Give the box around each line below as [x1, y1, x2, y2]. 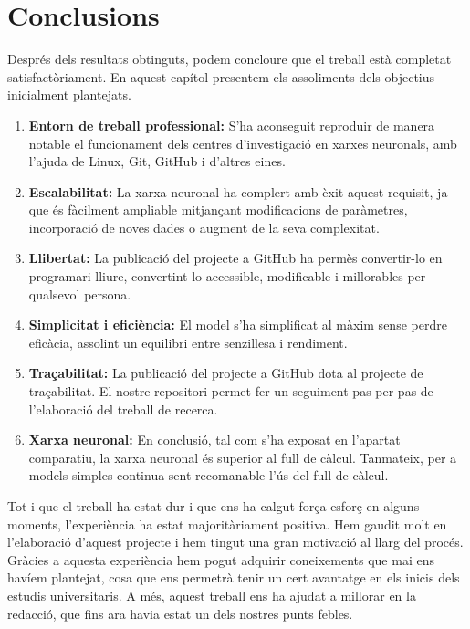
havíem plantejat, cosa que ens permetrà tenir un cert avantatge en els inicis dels [7, 568, 460, 587]
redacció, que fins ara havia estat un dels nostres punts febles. [7, 603, 353, 623]
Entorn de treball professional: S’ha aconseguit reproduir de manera [28, 115, 435, 134]
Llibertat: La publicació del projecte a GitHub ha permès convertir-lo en [28, 248, 443, 267]
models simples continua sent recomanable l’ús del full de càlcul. [28, 466, 389, 485]
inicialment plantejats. [7, 85, 131, 104]
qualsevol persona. [28, 284, 131, 303]
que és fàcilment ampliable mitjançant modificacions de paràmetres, [28, 200, 408, 219]
